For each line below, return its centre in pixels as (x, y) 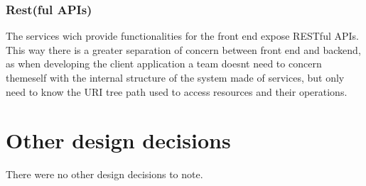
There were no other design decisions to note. (104, 174)
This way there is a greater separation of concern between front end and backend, (183, 49)
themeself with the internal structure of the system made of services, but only (175, 77)
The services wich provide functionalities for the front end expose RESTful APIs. (182, 36)
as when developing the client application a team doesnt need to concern (164, 64)
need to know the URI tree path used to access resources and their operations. (177, 91)
